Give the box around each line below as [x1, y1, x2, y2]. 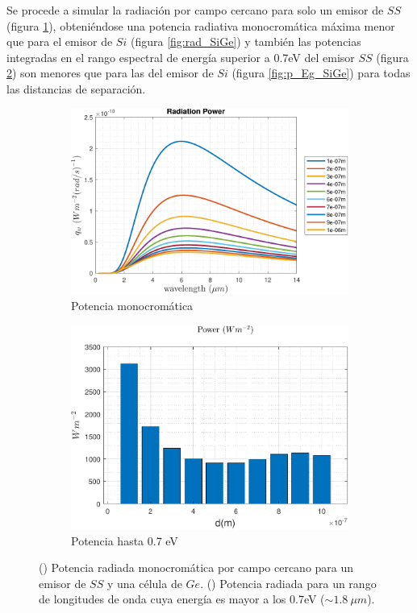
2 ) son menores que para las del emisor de [6, 64, 214, 81]
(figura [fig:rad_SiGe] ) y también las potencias [130, 33, 361, 50]
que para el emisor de [6, 33, 113, 50]
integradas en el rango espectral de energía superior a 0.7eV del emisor [6, 48, 355, 65]
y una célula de [106, 574, 182, 591]
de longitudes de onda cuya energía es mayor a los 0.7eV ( [39, 590, 325, 607]
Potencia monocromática [71, 297, 194, 314]
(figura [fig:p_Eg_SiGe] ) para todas [231, 64, 411, 81]
